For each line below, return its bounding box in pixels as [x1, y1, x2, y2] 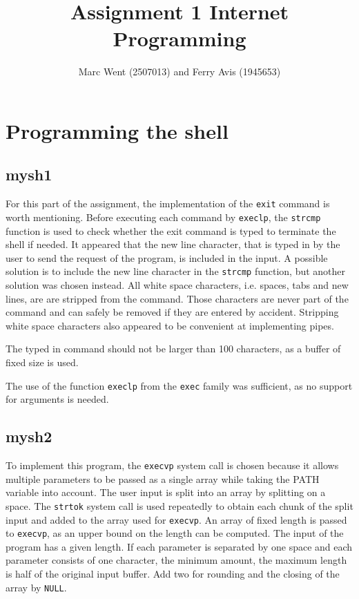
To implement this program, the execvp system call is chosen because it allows [6, 458, 339, 473]
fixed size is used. [6, 355, 79, 370]
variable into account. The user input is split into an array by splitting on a [6, 485, 326, 500]
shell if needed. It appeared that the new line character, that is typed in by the [6, 237, 340, 251]
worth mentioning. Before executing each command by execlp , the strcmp [6, 209, 321, 224]
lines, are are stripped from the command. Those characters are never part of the [6, 291, 349, 305]
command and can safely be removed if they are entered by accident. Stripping [6, 305, 339, 319]
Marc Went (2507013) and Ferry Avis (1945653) [78, 64, 281, 79]
